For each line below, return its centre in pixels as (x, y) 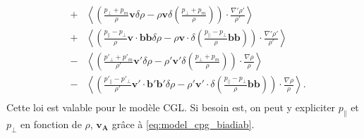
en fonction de (51, 124)
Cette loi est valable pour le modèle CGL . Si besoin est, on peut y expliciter (171, 107)
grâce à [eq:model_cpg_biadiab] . (183, 124)
